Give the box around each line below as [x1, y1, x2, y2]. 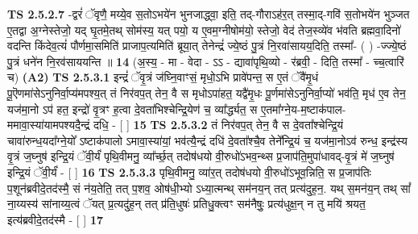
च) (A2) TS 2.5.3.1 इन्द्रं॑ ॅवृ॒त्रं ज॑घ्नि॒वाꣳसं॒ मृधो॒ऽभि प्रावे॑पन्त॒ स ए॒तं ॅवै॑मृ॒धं [7, 69, 319, 86]
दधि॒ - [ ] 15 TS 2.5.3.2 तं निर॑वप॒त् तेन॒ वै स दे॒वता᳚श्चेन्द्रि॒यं [93, 116, 343, 133]
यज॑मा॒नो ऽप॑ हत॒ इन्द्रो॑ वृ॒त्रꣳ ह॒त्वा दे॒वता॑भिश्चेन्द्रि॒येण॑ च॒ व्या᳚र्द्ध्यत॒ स [7, 100, 258, 117]
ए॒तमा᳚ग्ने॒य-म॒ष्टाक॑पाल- [261, 100, 346, 117]
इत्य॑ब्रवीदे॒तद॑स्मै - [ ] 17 [7, 211, 104, 228]
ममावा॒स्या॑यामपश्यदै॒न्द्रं [7, 116, 90, 133]
